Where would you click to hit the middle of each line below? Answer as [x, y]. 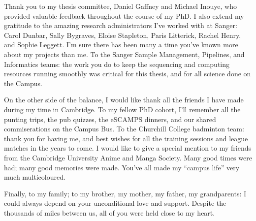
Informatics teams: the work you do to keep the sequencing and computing [117, 64]
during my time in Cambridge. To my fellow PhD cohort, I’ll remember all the [122, 109]
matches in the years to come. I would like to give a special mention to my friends [128, 148]
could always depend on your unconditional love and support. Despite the [115, 203]
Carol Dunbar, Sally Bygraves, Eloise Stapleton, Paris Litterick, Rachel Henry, [123, 35]
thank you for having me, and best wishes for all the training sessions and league [126, 138]
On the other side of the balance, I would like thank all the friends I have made [124, 100]
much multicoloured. [35, 177]
